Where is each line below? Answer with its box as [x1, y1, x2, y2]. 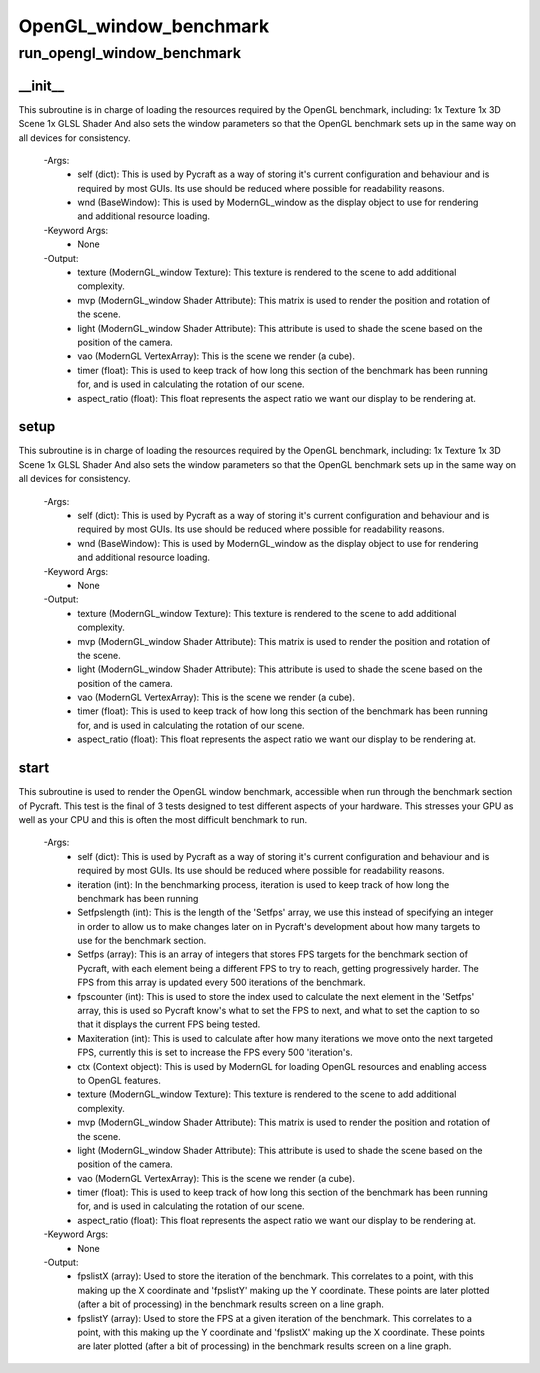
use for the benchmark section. [77, 935, 207, 947]
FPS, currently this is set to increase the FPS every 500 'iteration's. [77, 1046, 354, 1059]
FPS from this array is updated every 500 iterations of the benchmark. [77, 976, 366, 989]
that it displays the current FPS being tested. [77, 1018, 261, 1030]
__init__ [18, 77, 65, 94]
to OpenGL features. [77, 1074, 162, 1086]
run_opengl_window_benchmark [18, 44, 242, 62]
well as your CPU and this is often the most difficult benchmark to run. [18, 813, 308, 825]
